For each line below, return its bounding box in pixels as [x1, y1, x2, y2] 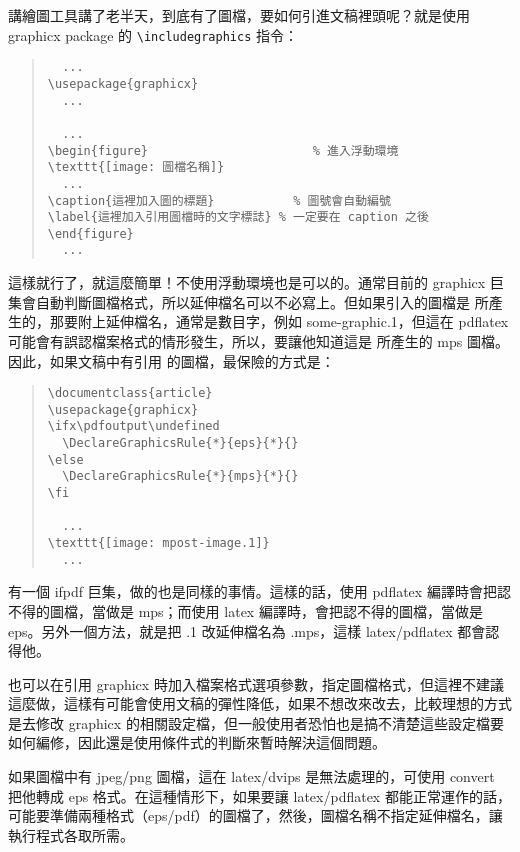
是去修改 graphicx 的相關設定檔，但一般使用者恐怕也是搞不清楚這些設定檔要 [8, 712, 504, 733]
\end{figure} [47, 226, 134, 241]
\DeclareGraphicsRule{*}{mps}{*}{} [62, 469, 299, 484]
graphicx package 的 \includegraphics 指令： [8, 24, 298, 45]
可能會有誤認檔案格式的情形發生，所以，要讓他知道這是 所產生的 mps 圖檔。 [8, 330, 509, 351]
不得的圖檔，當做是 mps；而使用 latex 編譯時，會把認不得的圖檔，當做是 [8, 600, 483, 621]
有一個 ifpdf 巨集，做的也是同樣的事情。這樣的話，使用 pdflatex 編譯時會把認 [8, 581, 511, 602]
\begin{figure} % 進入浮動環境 [47, 143, 399, 158]
